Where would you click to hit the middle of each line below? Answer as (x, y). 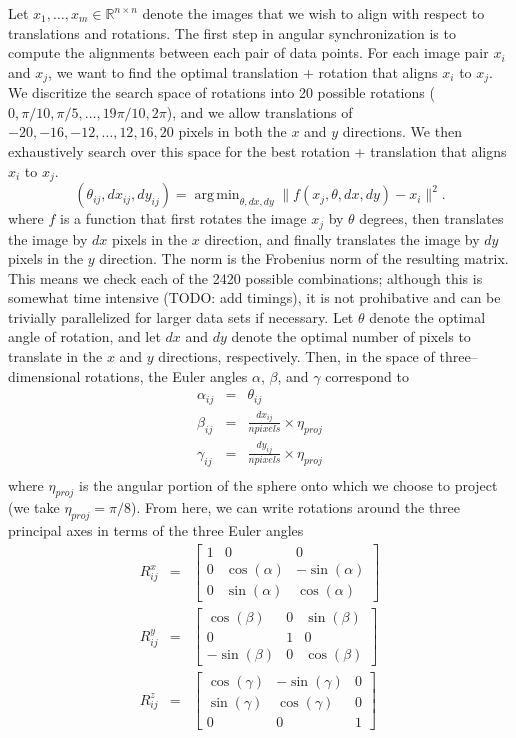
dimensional (44, 375)
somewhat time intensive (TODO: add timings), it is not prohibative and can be (254, 297)
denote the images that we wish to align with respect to (313, 13)
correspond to (367, 375)
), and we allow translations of (259, 111)
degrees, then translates (431, 218)
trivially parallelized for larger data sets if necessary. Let (181, 316)
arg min (217, 195)
